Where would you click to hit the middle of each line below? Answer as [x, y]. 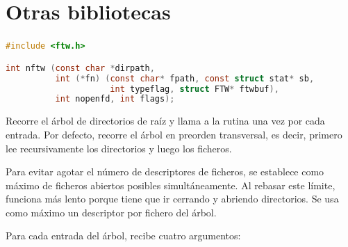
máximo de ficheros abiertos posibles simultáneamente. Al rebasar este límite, [171, 185]
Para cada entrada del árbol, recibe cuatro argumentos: [123, 236]
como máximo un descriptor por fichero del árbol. [111, 212]
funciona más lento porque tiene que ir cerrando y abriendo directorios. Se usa [172, 199]
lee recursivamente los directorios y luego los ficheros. [119, 148]
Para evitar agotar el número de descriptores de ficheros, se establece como [165, 172]
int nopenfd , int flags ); [115, 99]
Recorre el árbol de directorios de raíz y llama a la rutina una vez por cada [165, 121]
